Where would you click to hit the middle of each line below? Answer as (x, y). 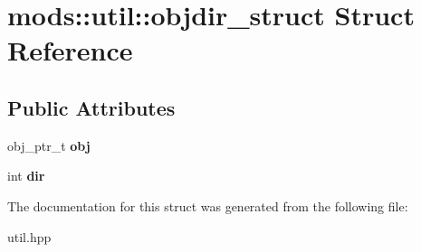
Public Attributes (91, 107)
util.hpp (29, 236)
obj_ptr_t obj (49, 145)
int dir (26, 176)
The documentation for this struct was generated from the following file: (208, 205)
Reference (70, 50)
